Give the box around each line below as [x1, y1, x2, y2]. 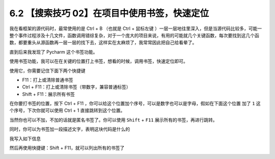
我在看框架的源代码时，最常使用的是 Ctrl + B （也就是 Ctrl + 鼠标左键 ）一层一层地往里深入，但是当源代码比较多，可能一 [9, 25, 262, 31]
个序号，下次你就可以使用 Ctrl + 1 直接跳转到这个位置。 [9, 107, 125, 114]
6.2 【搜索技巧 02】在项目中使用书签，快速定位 [9, 8, 209, 19]
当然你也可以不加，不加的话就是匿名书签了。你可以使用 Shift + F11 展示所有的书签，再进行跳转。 [9, 117, 217, 123]
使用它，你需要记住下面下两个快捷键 [9, 68, 86, 74]
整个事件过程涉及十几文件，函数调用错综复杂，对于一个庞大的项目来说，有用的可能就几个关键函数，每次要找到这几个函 [9, 32, 259, 38]
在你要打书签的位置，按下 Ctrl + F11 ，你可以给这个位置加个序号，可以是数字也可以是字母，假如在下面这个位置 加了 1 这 [9, 101, 261, 107]
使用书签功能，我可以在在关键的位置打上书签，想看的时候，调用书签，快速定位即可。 [9, 58, 188, 65]
